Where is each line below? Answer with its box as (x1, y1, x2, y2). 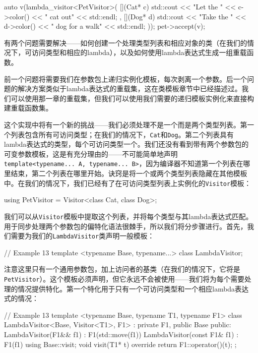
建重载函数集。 (4, 103, 53, 113)
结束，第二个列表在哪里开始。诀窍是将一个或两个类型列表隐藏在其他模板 (10, 168, 247, 178)
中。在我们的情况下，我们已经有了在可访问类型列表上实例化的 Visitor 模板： (4, 177, 252, 188)
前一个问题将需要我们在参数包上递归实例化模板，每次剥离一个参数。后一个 (4, 73, 247, 84)
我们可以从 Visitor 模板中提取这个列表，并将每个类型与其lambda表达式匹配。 (4, 211, 253, 221)
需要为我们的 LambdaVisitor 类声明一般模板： (10, 231, 155, 241)
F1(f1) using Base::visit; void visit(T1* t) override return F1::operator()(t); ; (4, 339, 237, 349)
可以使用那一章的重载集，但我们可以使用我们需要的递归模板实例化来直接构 (10, 93, 254, 103)
